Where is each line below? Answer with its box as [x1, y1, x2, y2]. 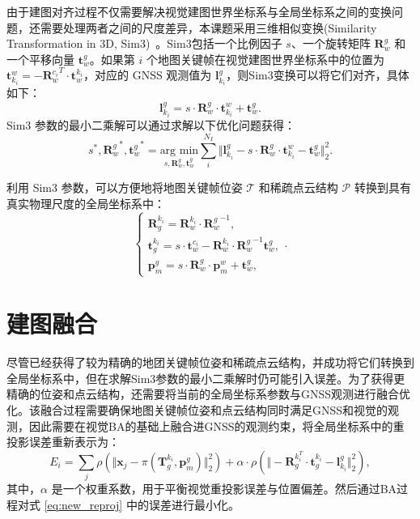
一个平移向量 [6, 50, 74, 67]
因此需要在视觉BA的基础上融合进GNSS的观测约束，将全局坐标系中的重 [28, 417, 405, 434]
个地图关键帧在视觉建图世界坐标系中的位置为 [146, 50, 384, 67]
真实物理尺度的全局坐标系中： [6, 194, 165, 211]
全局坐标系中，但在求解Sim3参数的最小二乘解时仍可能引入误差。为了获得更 [6, 369, 405, 386]
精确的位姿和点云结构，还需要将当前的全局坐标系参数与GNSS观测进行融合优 [6, 385, 411, 402]
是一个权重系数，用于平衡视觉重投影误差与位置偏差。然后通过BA [51, 480, 397, 497]
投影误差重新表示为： [6, 433, 120, 450]
